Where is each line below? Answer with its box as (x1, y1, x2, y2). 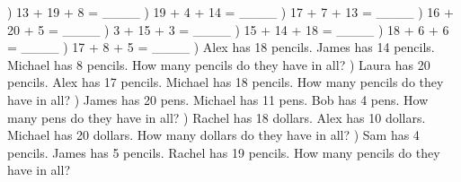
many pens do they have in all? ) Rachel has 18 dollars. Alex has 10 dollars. (7, 108, 426, 126)
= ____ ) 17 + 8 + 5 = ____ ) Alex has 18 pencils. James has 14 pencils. (7, 38, 435, 56)
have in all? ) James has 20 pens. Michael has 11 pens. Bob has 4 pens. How (7, 90, 429, 108)
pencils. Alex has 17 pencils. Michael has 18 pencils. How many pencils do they (7, 73, 444, 91)
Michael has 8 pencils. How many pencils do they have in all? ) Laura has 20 (7, 55, 430, 74)
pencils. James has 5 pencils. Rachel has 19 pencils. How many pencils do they (7, 143, 440, 161)
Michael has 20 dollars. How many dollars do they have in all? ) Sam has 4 (7, 126, 420, 144)
